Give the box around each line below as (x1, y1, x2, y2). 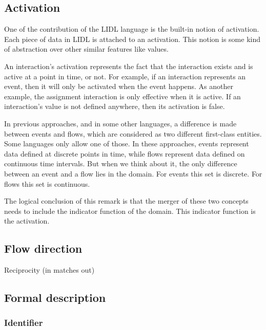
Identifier (4, 316, 43, 329)
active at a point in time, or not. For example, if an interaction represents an (4, 71, 246, 81)
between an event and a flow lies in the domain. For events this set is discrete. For (4, 168, 262, 179)
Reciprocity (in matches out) (4, 265, 95, 275)
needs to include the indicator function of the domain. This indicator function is (4, 205, 256, 216)
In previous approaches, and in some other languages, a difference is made (4, 118, 237, 128)
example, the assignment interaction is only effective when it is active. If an (4, 91, 241, 101)
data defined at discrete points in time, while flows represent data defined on (4, 148, 245, 159)
